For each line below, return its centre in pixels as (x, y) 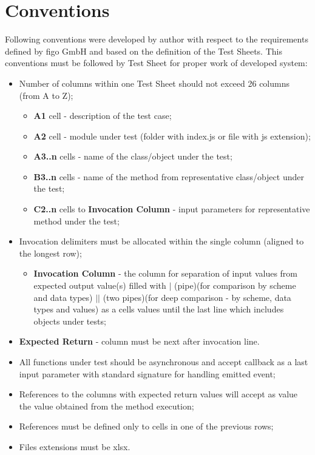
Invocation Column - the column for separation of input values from (165, 273)
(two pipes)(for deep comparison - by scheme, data (197, 297)
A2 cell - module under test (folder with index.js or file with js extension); (172, 136)
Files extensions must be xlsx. (75, 446)
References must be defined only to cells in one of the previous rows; (146, 426)
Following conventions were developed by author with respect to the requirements (157, 39)
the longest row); (50, 253)
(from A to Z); (46, 95)
